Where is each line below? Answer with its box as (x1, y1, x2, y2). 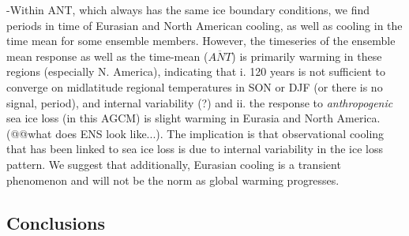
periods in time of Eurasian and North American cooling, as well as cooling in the (6, 17, 403, 33)
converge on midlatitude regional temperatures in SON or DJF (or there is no (6, 78, 383, 95)
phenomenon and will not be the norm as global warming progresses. (6, 171, 340, 188)
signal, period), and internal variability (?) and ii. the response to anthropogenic (6, 94, 393, 111)
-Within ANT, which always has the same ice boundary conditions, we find (6, 2, 370, 17)
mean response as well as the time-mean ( (6, 47, 208, 64)
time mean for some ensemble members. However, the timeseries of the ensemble (6, 32, 396, 49)
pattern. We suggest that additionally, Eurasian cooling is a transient (6, 155, 341, 172)
